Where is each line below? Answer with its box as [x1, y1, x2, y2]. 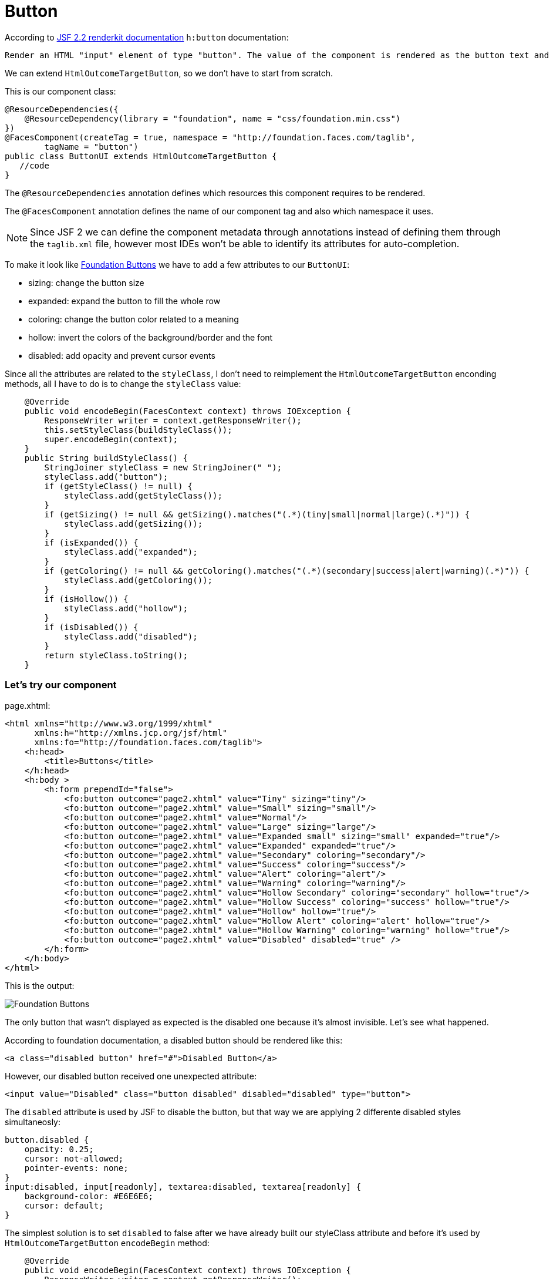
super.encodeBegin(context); [44, 434, 178, 444]
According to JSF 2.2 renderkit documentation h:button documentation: [5, 32, 289, 42]
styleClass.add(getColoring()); [64, 575, 213, 585]
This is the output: [5, 980, 75, 991]
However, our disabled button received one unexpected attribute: [5, 1071, 257, 1081]
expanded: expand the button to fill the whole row [28, 295, 221, 306]
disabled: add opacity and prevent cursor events [28, 350, 215, 361]
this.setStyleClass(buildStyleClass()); [44, 425, 232, 435]
